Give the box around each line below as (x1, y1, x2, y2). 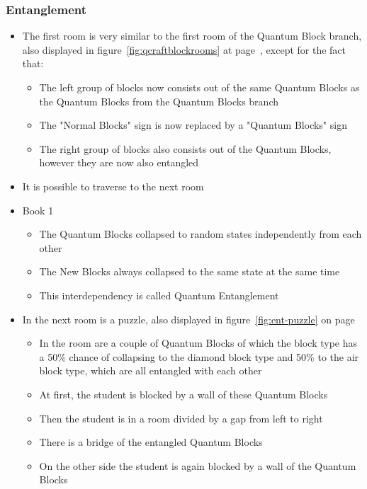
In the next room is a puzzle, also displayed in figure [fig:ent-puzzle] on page (22, 311, 355, 326)
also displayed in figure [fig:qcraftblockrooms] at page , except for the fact (22, 42, 346, 57)
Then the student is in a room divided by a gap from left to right (39, 410, 323, 425)
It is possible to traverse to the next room (22, 178, 204, 193)
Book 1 (22, 202, 54, 217)
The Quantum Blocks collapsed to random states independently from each (39, 226, 362, 241)
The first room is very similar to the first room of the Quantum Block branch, (22, 28, 362, 43)
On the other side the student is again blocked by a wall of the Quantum (39, 458, 356, 473)
